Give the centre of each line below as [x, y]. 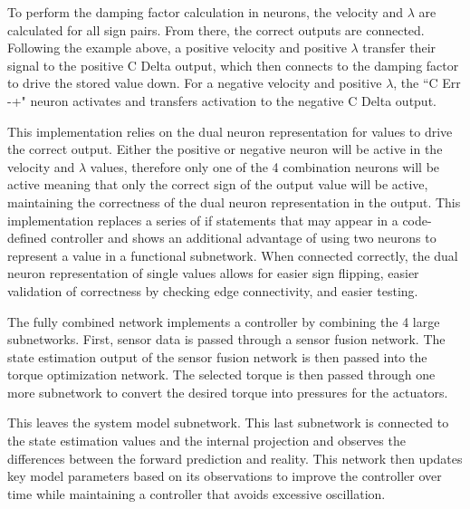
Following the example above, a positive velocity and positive [177, 48]
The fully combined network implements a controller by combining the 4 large [224, 321]
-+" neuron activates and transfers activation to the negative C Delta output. [222, 100]
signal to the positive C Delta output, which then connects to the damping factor [233, 65]
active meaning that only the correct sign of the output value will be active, [218, 184]
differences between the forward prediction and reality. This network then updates [235, 458]
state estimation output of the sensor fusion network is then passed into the [217, 356]
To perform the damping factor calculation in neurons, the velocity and [205, 12]
